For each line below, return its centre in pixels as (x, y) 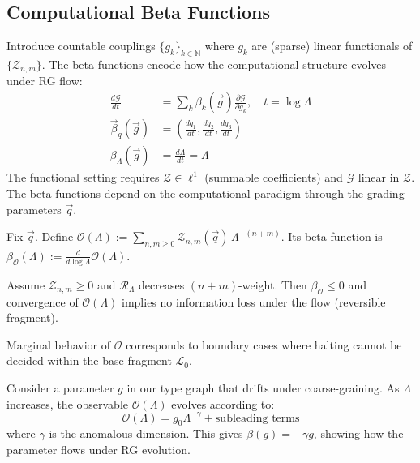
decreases (161, 284)
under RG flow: (45, 81)
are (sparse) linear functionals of (332, 46)
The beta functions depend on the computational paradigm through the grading (206, 193)
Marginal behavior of (59, 344)
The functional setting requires (83, 177)
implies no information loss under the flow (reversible (254, 301)
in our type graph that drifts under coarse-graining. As (263, 387)
